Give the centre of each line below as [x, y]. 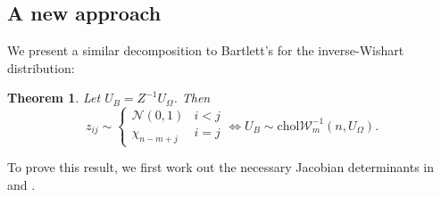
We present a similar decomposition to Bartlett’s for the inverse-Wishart [206, 50]
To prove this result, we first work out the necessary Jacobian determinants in [221, 167]
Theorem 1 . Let [54, 98]
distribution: [41, 67]
